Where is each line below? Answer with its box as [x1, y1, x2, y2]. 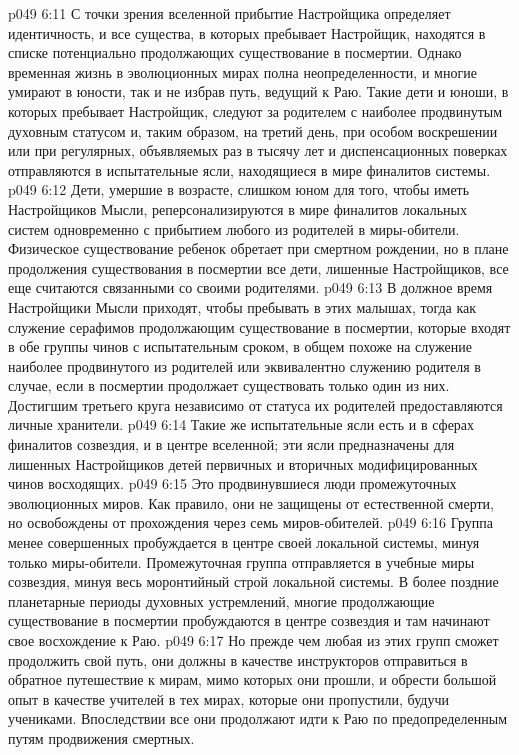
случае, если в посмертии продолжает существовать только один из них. [8, 375, 450, 396]
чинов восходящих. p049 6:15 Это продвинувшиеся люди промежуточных [8, 473, 457, 494]
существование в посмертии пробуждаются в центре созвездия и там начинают [8, 610, 490, 631]
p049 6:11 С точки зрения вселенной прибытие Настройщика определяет [8, 3, 451, 23]
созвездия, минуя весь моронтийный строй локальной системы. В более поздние [8, 571, 499, 592]
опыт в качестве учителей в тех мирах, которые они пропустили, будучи [8, 688, 449, 709]
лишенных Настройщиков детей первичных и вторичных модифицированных [8, 453, 478, 474]
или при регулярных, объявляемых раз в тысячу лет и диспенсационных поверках [8, 140, 508, 161]
